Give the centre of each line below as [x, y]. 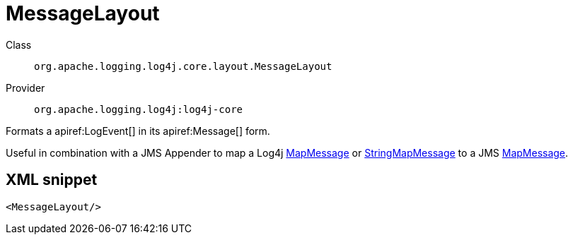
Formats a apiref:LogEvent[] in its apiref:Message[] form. [138, 131]
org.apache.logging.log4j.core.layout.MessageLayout [183, 66]
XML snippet [52, 180]
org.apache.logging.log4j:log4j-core [139, 109]
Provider [25, 88]
